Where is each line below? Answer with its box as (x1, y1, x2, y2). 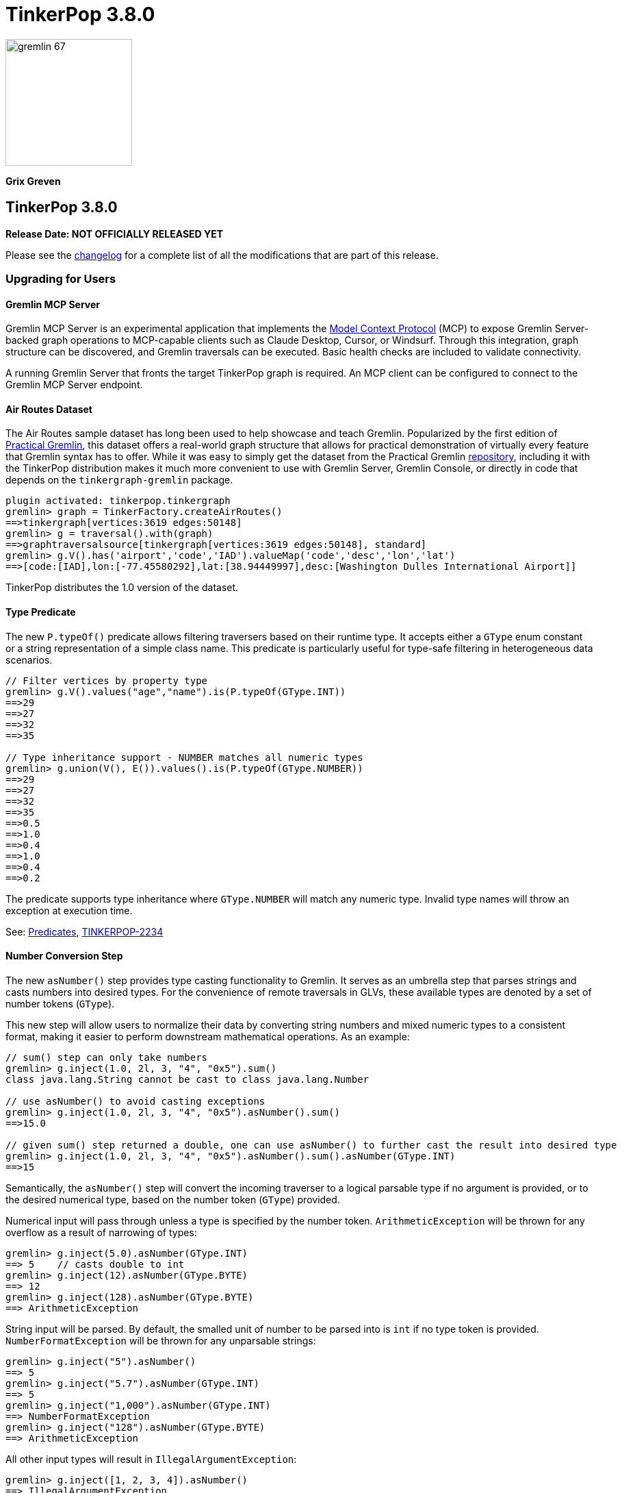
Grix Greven (5, 175, 61, 187)
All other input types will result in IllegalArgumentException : (5, 1453, 297, 1465)
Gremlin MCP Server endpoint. (5, 379, 143, 391)
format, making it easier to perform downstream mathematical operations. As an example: (5, 1030, 410, 1042)
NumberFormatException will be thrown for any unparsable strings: (5, 1334, 316, 1346)
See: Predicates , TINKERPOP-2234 (5, 925, 164, 938)
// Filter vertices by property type (5, 675, 208, 686)
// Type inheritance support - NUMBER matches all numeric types (5, 751, 363, 763)
